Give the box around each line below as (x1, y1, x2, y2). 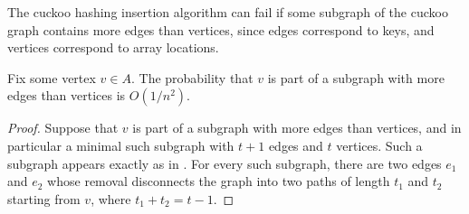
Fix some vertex (7, 68, 96, 87)
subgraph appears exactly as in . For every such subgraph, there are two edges (7, 154, 442, 172)
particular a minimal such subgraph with (7, 135, 234, 154)
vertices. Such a (336, 135, 423, 154)
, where (91, 189, 131, 208)
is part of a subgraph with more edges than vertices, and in (132, 118, 462, 137)
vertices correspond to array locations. (7, 38, 219, 57)
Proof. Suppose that (7, 118, 119, 137)
